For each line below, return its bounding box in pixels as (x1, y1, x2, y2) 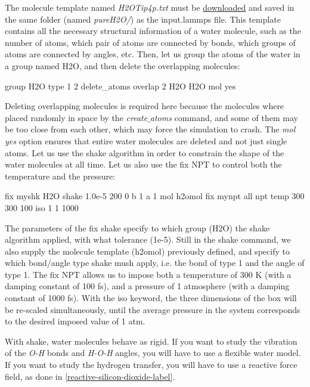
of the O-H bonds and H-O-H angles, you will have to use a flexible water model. (5, 346, 301, 359)
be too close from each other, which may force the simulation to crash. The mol (5, 123, 296, 135)
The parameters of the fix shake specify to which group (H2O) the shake (5, 221, 270, 234)
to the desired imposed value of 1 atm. (5, 315, 145, 327)
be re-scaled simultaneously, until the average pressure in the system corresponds (5, 303, 300, 315)
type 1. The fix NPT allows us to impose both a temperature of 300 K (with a (5, 268, 292, 280)
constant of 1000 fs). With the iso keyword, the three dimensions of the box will (5, 292, 297, 304)
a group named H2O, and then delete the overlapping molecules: (5, 59, 240, 72)
